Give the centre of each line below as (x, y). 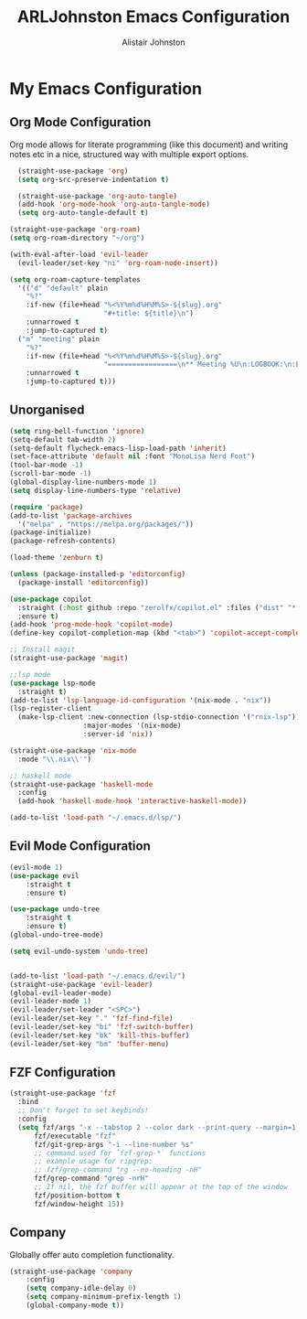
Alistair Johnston (153, 42)
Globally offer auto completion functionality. (92, 1254)
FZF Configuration (63, 1072)
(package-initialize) (51, 532)
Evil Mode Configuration (80, 847)
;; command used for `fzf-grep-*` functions (120, 1153)
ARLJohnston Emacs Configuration (153, 17)
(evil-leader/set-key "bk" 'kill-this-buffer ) (100, 1035)
